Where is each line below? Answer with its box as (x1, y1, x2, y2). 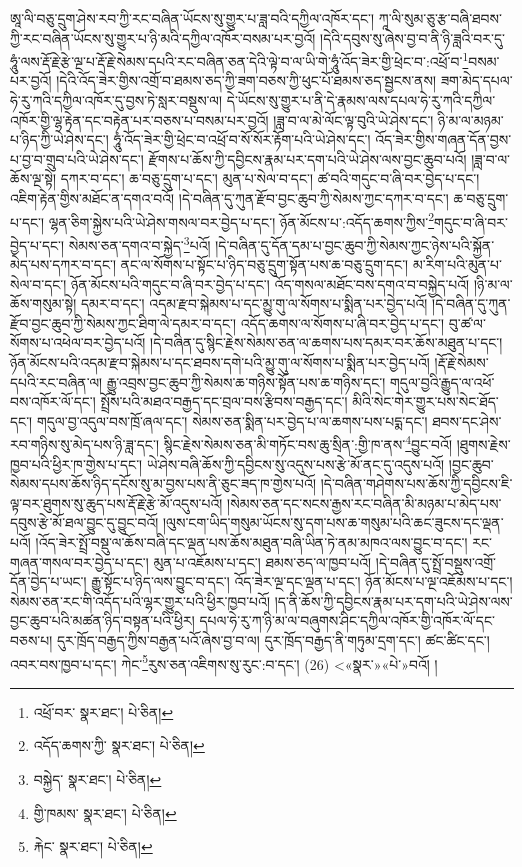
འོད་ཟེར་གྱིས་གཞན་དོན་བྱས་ (375, 129, 512, 150)
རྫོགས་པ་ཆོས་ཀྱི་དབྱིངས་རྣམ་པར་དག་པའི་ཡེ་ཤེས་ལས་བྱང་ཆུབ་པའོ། (148, 148, 467, 169)
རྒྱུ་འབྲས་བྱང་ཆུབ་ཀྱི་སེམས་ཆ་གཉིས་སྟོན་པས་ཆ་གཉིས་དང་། (106, 371, 386, 392)
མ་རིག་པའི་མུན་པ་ (412, 254, 502, 275)
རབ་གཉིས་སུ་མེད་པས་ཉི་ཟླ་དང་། (10, 434, 159, 455)
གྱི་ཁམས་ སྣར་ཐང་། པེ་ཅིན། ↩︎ (33, 802, 177, 823)
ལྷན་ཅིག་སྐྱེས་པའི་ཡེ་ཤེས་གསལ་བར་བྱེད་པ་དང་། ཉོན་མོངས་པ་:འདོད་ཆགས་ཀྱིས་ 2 (48, 208, 435, 232)
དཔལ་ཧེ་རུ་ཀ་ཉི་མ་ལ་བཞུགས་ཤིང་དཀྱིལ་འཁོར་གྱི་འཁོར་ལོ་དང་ (199, 610, 495, 631)
